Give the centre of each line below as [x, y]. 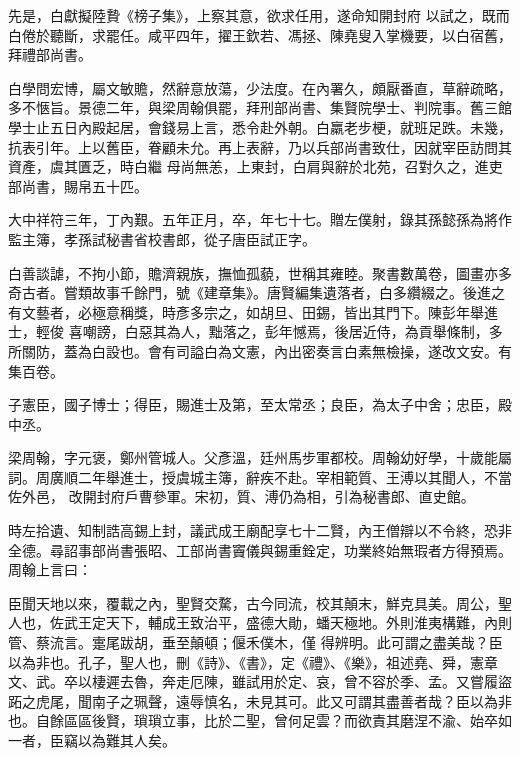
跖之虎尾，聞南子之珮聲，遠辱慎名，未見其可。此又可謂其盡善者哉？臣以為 [253, 700]
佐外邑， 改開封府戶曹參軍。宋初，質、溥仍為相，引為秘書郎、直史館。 [241, 496]
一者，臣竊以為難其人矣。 [92, 740]
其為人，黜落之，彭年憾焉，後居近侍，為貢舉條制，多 [327, 331]
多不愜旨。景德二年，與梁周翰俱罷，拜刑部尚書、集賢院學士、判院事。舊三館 [260, 107]
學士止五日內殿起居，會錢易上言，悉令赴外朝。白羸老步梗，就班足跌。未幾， [260, 126]
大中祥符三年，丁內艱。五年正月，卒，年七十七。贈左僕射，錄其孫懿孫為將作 [260, 219]
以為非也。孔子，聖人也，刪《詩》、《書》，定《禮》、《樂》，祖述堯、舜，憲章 [253, 661]
